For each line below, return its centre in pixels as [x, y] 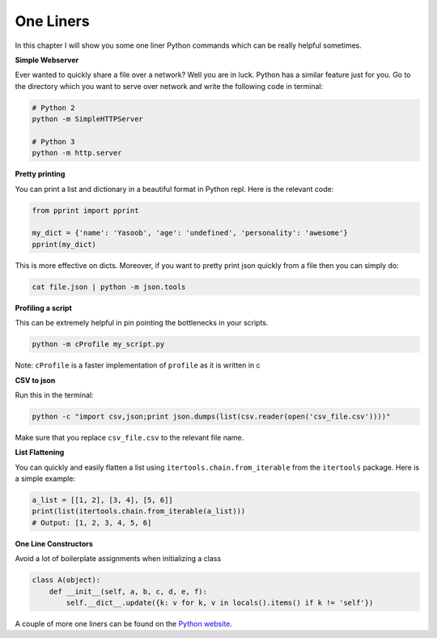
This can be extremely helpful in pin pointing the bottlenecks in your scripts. [142, 323]
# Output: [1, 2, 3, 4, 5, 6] [92, 523]
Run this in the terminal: [54, 395]
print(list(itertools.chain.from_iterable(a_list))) [139, 511]
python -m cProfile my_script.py [98, 345]
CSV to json [35, 380]
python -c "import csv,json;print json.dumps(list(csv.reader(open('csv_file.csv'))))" [211, 416]
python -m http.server [77, 153]
